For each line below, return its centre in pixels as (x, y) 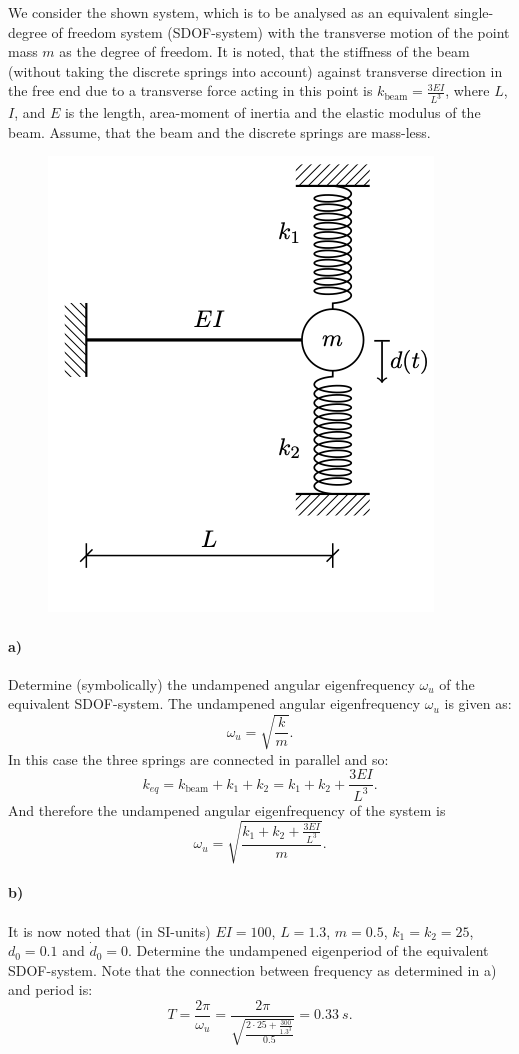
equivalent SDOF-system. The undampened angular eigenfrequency (214, 703)
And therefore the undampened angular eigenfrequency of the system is (227, 809)
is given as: (478, 703)
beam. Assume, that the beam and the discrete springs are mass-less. (219, 131)
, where (467, 90)
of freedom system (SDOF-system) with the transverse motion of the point (280, 31)
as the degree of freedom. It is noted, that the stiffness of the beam (264, 51)
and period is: (50, 989)
